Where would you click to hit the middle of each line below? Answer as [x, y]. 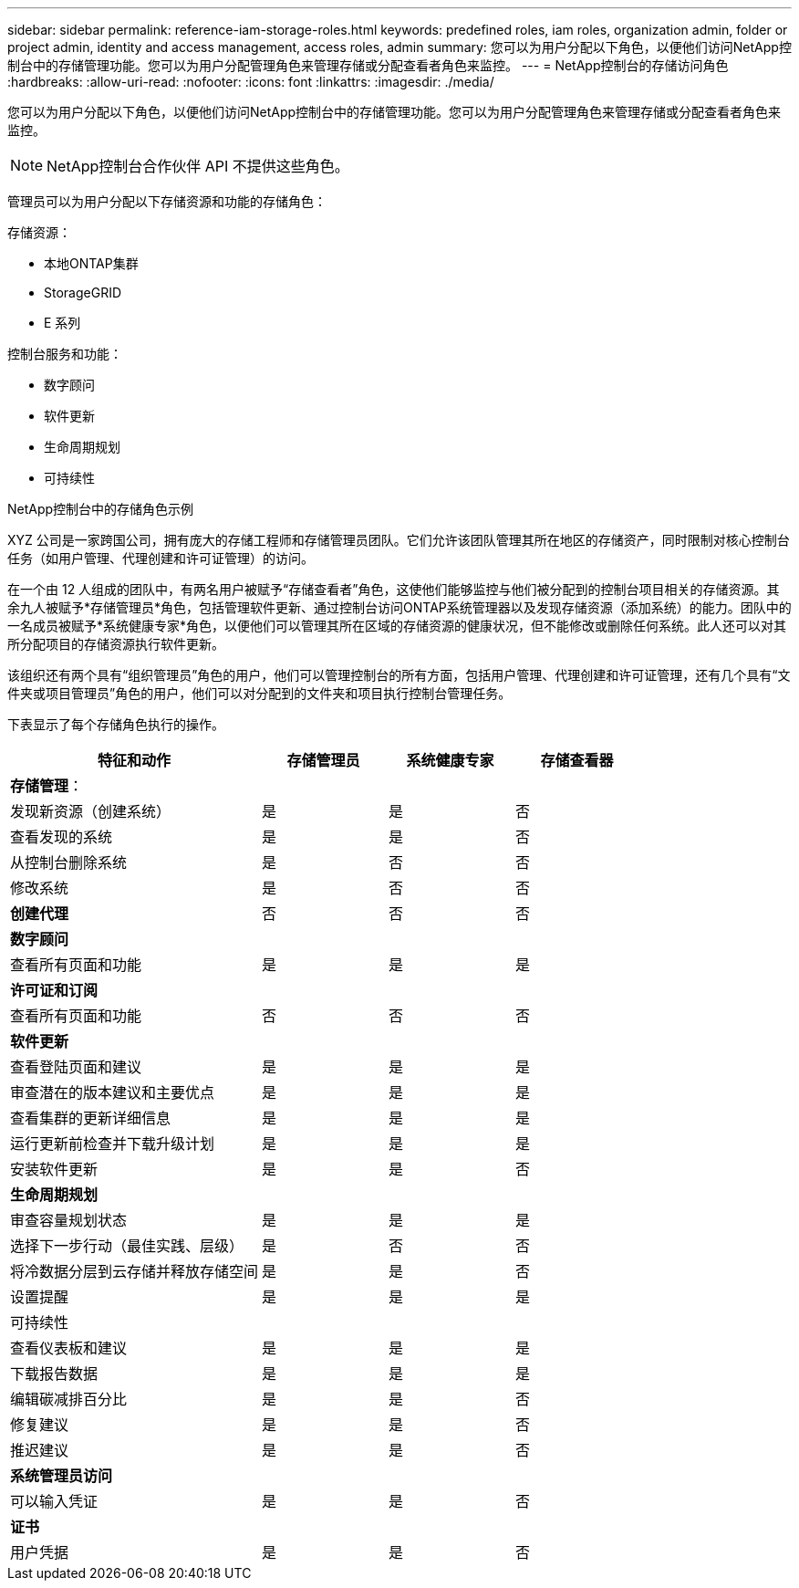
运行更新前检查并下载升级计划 [113, 1144]
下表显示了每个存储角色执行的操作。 [116, 724]
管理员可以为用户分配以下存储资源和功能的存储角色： [167, 201]
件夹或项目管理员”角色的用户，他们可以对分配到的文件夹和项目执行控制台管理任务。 [259, 693]
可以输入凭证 [54, 1501]
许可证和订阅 [54, 990]
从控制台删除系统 [69, 862]
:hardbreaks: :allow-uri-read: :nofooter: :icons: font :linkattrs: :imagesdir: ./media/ [251, 82]
